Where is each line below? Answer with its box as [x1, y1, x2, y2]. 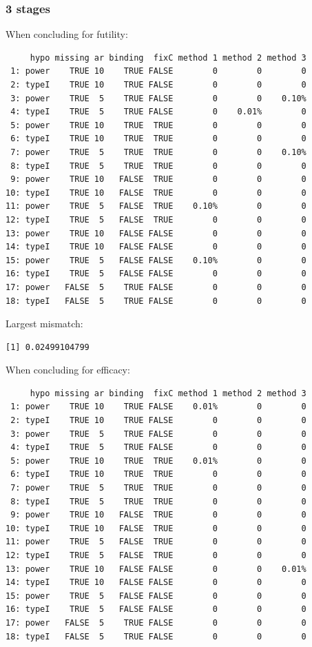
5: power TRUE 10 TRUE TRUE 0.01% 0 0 [10, 455, 306, 466]
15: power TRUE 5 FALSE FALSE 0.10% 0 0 [6, 255, 306, 265]
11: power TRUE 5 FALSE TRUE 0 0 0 [6, 537, 306, 547]
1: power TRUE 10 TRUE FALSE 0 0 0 [10, 66, 306, 76]
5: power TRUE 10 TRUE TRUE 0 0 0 [10, 120, 306, 130]
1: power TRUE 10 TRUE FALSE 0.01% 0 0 [10, 402, 306, 412]
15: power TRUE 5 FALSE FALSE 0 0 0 [6, 590, 306, 601]
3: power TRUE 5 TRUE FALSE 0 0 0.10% [10, 93, 306, 103]
